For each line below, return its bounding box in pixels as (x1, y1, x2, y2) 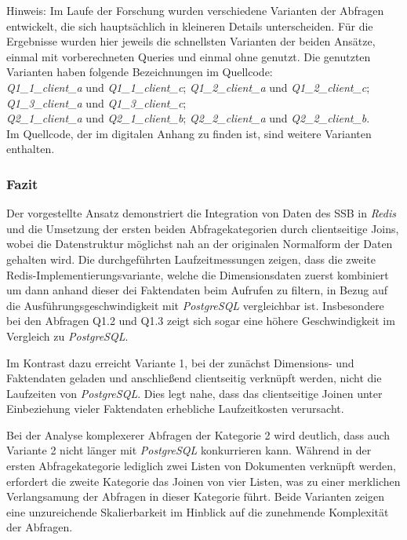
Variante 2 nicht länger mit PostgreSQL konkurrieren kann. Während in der (6, 442, 372, 458)
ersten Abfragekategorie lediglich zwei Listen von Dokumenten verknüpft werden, (6, 458, 396, 474)
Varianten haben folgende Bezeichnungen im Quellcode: (6, 64, 273, 80)
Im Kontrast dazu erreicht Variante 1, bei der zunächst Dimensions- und (6, 354, 354, 370)
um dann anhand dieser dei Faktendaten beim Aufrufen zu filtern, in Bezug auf (6, 282, 387, 298)
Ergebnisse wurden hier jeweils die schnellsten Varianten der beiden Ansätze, (6, 33, 376, 49)
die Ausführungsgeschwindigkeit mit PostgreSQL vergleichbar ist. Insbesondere (6, 297, 384, 313)
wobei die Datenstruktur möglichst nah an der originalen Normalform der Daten (6, 235, 393, 252)
